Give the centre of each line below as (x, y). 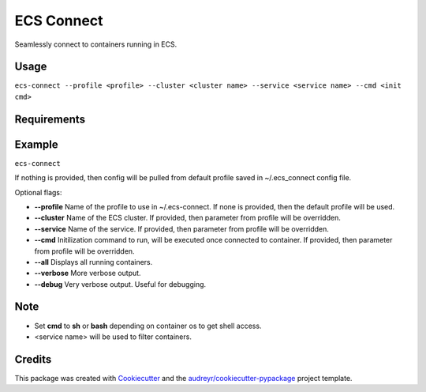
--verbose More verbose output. (88, 273)
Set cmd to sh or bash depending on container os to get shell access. (148, 326)
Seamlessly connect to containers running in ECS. (96, 44)
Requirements (50, 119)
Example (36, 144)
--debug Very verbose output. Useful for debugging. (120, 284)
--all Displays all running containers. (93, 262)
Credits (33, 359)
